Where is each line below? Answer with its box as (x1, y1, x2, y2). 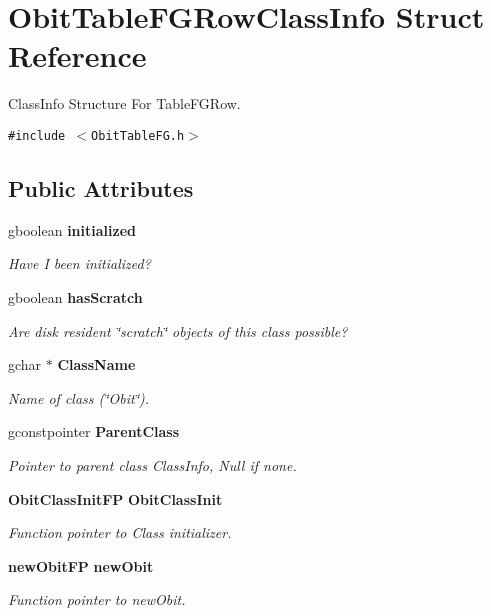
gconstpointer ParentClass (8, 421, 180, 442)
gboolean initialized (8, 219, 136, 240)
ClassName (57, 354, 136, 375)
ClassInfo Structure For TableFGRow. (8, 93, 241, 114)
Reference (8, 35, 147, 76)
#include (8, 128, 66, 143)
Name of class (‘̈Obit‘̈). (8, 387, 150, 408)
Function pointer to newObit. (8, 589, 186, 610)
